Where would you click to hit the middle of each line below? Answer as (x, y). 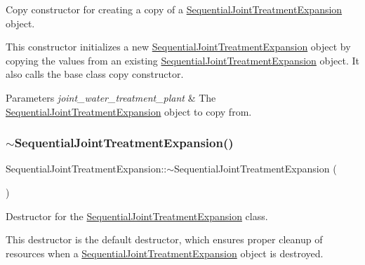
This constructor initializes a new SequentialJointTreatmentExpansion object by (178, 47)
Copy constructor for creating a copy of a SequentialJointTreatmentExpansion (174, 9)
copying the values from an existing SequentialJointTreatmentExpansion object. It (182, 60)
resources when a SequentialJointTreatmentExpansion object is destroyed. (165, 253)
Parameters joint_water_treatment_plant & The (111, 97)
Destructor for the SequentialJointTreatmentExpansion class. (137, 216)
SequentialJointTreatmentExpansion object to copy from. (129, 111)
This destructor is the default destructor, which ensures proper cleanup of (164, 239)
